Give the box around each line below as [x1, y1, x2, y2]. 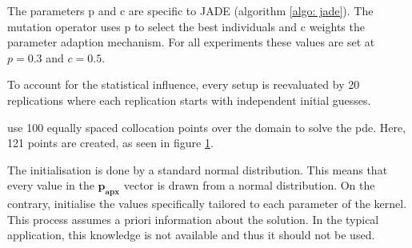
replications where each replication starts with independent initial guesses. [7, 91, 371, 108]
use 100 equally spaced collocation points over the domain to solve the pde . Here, [7, 118, 406, 135]
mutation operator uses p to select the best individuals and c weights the [7, 18, 365, 34]
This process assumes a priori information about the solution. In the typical [7, 210, 379, 227]
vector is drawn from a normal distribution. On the [123, 177, 375, 194]
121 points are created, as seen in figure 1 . [7, 134, 214, 151]
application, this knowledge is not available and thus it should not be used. [7, 226, 375, 243]
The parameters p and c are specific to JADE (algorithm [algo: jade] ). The [7, 2, 374, 18]
